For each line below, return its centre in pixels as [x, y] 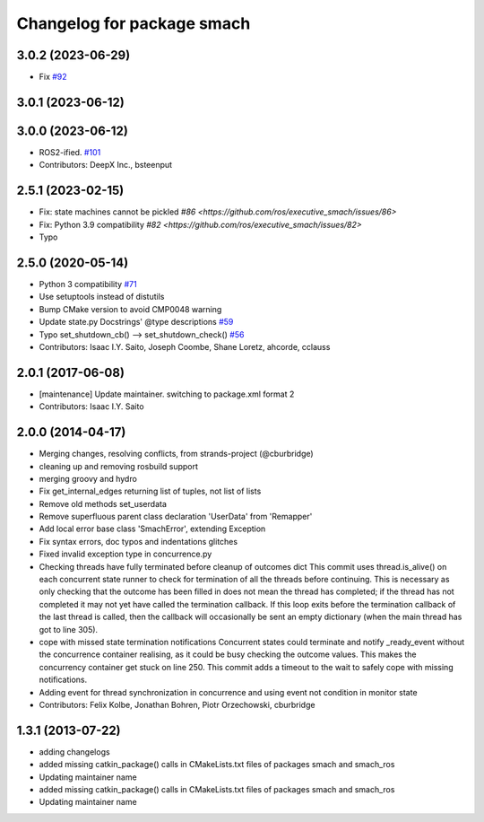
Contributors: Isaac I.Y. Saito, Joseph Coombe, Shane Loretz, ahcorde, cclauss [185, 346]
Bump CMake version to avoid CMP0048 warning [130, 309]
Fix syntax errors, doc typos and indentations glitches [138, 541]
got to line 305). [69, 629]
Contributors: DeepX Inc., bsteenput [106, 165]
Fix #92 [53, 77]
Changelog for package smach [134, 23]
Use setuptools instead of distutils [102, 297]
